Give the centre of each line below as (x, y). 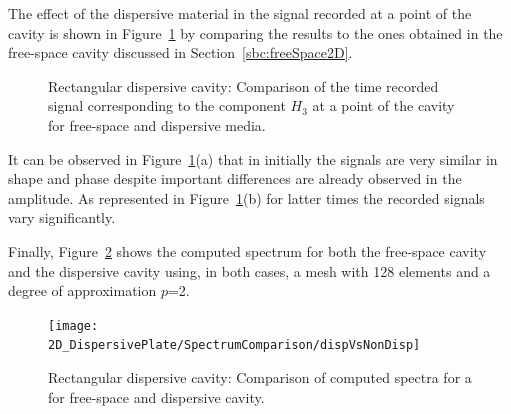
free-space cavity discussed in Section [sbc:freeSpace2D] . (180, 52)
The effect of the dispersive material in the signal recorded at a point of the (240, 13)
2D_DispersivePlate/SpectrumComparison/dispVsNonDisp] (234, 345)
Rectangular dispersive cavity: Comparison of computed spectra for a (260, 377)
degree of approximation (82, 290)
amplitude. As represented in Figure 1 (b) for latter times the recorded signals (246, 197)
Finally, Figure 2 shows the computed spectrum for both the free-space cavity (247, 250)
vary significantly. (62, 217)
